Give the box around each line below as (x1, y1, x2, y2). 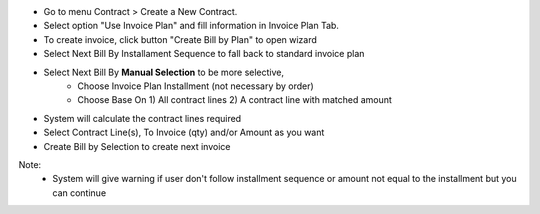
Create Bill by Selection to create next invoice (43, 140, 231, 152)
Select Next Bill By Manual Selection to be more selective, (43, 66, 285, 78)
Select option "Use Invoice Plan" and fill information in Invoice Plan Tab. (43, 20, 340, 32)
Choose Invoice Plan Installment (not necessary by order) (77, 80, 314, 92)
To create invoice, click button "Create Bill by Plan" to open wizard (43, 33, 317, 45)
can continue (52, 186, 107, 199)
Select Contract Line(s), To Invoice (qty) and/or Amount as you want (43, 126, 325, 139)
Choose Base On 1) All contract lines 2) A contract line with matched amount (77, 94, 392, 106)
